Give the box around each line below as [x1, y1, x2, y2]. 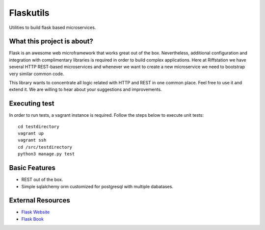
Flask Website [21, 209, 50, 215]
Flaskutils [9, 7, 50, 18]
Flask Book [21, 216, 44, 222]
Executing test [9, 100, 54, 108]
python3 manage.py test [18, 151, 75, 157]
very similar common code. [9, 71, 64, 77]
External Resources [9, 196, 71, 204]
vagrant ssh [18, 137, 47, 143]
